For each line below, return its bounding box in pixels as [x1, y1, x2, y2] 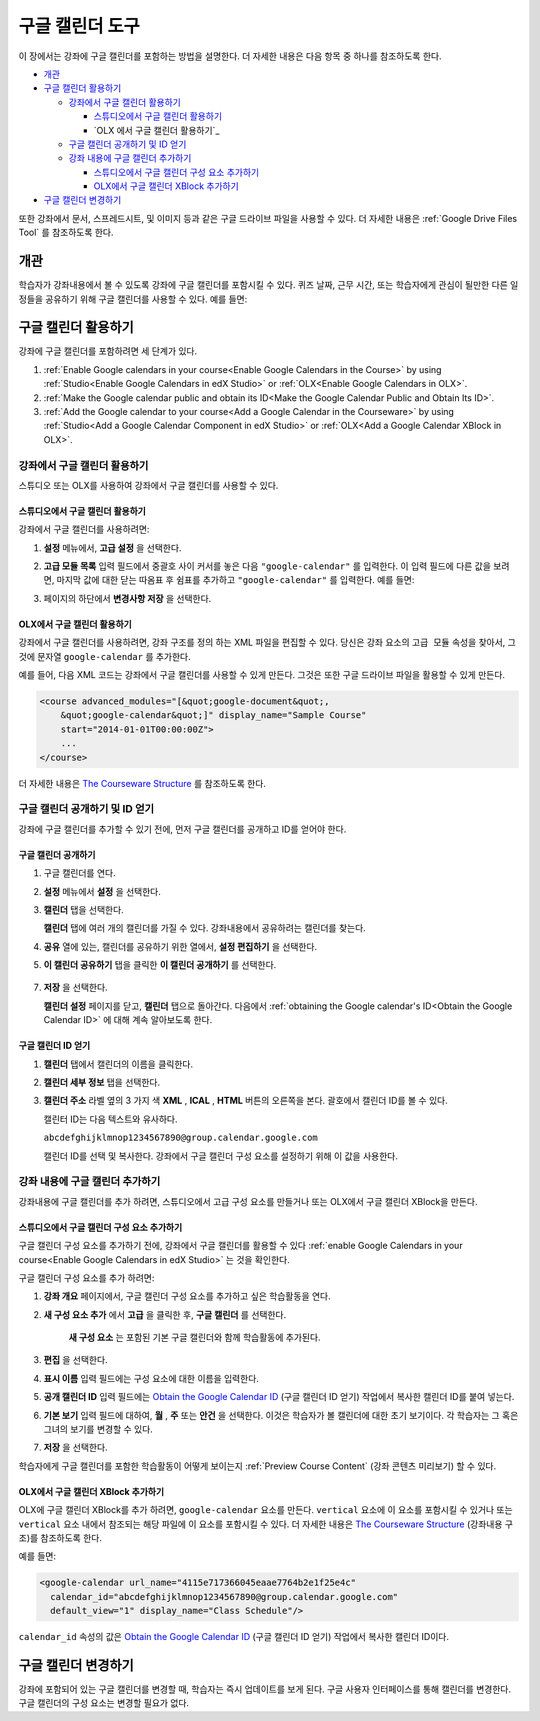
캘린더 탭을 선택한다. [43, 903, 124, 915]
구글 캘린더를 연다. [43, 867, 116, 879]
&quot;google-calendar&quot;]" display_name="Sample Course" [60, 710, 367, 721]
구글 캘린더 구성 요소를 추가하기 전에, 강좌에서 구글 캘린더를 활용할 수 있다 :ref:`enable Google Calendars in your [18, 1240, 464, 1252]
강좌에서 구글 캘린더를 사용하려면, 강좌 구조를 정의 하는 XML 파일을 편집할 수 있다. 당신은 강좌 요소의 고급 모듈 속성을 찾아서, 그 [18, 636, 517, 649]
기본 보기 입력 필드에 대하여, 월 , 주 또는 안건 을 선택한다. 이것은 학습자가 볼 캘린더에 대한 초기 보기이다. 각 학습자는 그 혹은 [43, 1409, 519, 1421]
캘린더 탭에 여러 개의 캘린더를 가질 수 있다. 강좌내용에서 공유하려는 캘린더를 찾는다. [43, 922, 367, 934]
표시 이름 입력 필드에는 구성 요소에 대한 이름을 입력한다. [43, 1372, 260, 1384]
